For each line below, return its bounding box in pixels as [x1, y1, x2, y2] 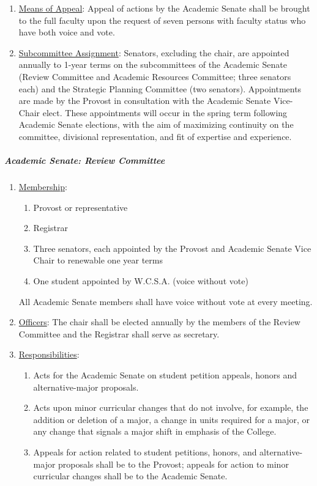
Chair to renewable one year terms [33, 254, 163, 267]
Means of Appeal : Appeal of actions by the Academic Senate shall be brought [18, 2, 310, 14]
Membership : [18, 180, 67, 193]
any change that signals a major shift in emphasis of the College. [33, 425, 277, 438]
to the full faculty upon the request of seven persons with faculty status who [18, 13, 306, 26]
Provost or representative [33, 201, 128, 213]
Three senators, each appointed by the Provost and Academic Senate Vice [33, 241, 311, 254]
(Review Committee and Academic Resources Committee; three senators [18, 70, 291, 83]
